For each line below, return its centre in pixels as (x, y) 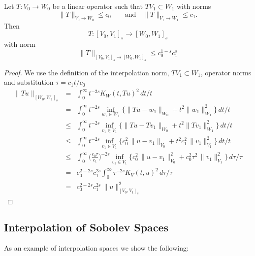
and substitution (29, 82)
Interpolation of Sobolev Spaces (86, 227)
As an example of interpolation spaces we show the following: (96, 248)
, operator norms (226, 72)
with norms (194, 6)
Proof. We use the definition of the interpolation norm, (87, 72)
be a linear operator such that (98, 6)
